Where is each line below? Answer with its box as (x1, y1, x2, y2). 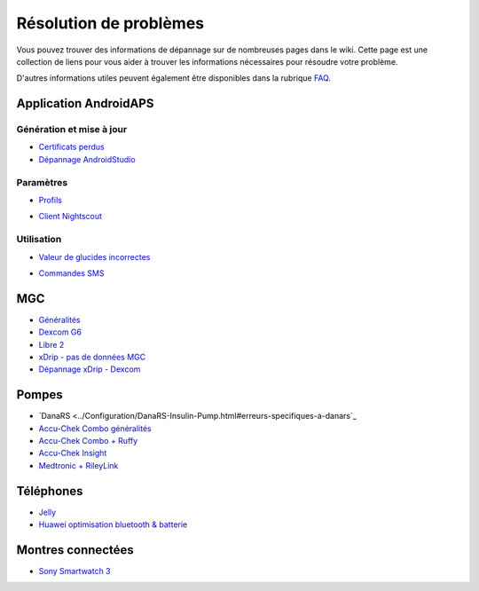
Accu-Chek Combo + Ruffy (38, 436, 138, 446)
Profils (38, 195, 62, 206)
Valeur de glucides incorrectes (38, 251, 151, 262)
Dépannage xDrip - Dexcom (38, 364, 141, 374)
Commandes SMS (38, 267, 105, 279)
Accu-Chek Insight (38, 448, 107, 459)
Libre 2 (38, 339, 65, 350)
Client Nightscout (38, 211, 102, 222)
